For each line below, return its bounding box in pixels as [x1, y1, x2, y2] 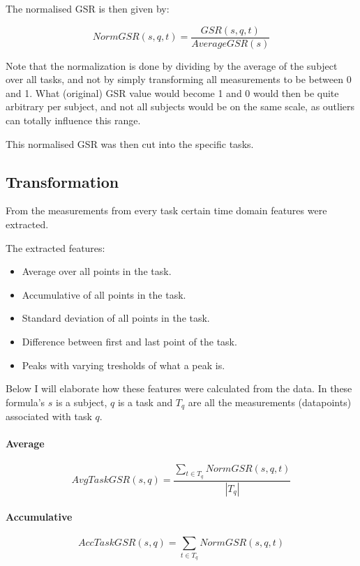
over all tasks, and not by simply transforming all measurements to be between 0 [6, 72, 352, 87]
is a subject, [56, 394, 107, 409]
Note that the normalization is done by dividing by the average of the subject [6, 58, 338, 73]
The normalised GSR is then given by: [6, 1, 170, 15]
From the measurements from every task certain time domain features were [6, 203, 327, 218]
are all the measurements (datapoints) [188, 394, 352, 409]
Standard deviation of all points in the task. [22, 311, 210, 325]
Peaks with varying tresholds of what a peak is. [22, 357, 225, 372]
